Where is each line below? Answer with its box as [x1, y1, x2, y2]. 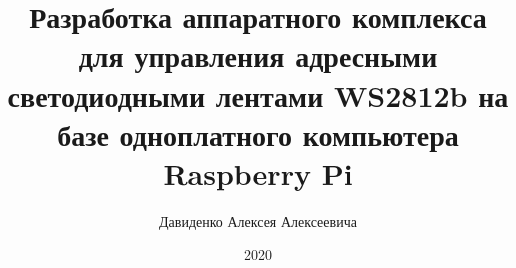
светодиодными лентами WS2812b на [7, 74, 509, 115]
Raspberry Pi [163, 152, 353, 193]
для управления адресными [78, 35, 438, 76]
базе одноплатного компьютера [57, 113, 459, 154]
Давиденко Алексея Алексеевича [159, 210, 357, 231]
